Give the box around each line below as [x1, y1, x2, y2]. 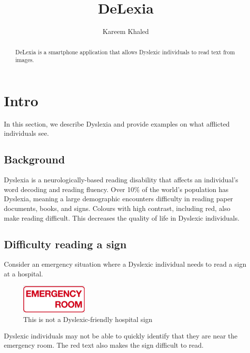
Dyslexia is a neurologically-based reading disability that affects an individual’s [4, 175, 238, 185]
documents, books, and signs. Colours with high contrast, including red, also [4, 203, 231, 213]
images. [15, 56, 34, 64]
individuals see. [4, 128, 49, 138]
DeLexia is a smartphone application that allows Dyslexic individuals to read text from [15, 48, 235, 56]
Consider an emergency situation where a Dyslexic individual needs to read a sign [4, 259, 247, 269]
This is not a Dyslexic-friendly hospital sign [23, 314, 153, 324]
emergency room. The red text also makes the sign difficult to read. [4, 340, 204, 350]
